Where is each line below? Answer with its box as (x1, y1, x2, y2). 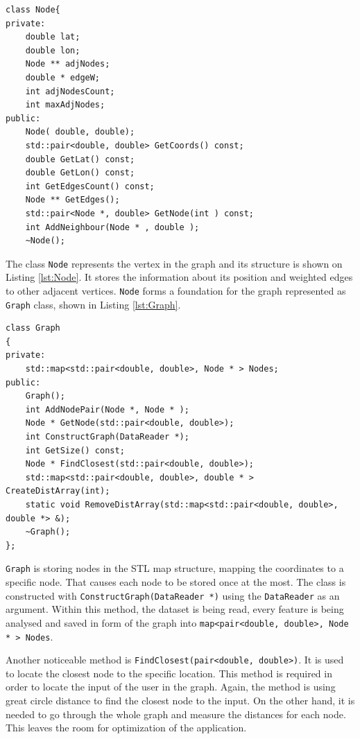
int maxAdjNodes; (25, 100, 105, 110)
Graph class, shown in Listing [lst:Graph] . (6, 297, 181, 311)
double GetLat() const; (25, 154, 135, 164)
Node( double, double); (25, 127, 135, 137)
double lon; (25, 45, 80, 55)
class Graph (6, 323, 60, 333)
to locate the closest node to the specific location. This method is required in (6, 666, 332, 680)
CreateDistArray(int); (6, 486, 110, 496)
